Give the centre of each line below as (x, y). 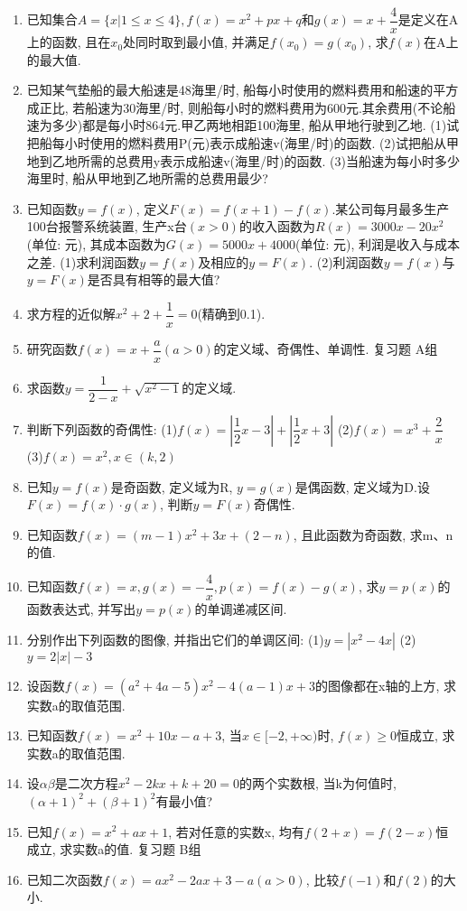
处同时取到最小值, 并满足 (196, 42)
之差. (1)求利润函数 (83, 261)
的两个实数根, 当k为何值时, (318, 783)
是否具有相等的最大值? (154, 279)
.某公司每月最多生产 (391, 208)
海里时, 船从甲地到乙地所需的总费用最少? (147, 178)
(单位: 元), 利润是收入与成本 (378, 244)
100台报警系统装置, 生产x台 (107, 226)
